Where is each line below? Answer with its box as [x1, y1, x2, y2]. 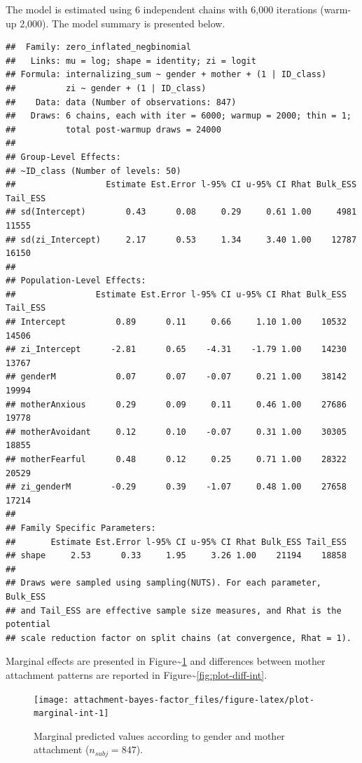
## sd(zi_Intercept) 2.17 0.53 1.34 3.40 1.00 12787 [6, 234, 357, 245]
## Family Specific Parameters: [6, 522, 156, 533]
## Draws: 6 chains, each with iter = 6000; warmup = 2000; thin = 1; [6, 111, 351, 121]
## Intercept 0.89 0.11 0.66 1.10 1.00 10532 [6, 317, 347, 328]
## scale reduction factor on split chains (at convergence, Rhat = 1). [6, 633, 351, 643]
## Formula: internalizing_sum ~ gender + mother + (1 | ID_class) [6, 69, 327, 80]
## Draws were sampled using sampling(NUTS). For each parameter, [6, 578, 322, 588]
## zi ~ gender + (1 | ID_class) [6, 83, 207, 93]
